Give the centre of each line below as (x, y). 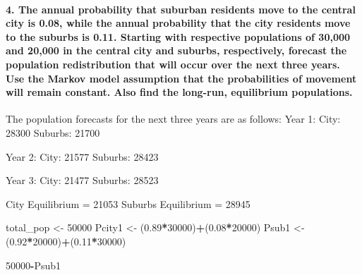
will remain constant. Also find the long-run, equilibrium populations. (179, 92)
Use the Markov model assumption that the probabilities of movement (181, 78)
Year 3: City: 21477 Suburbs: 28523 (82, 180)
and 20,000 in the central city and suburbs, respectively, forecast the (176, 50)
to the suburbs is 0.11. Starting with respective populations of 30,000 (178, 36)
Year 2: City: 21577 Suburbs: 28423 (82, 156)
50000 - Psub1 (33, 265)
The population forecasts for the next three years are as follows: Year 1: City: (173, 119)
